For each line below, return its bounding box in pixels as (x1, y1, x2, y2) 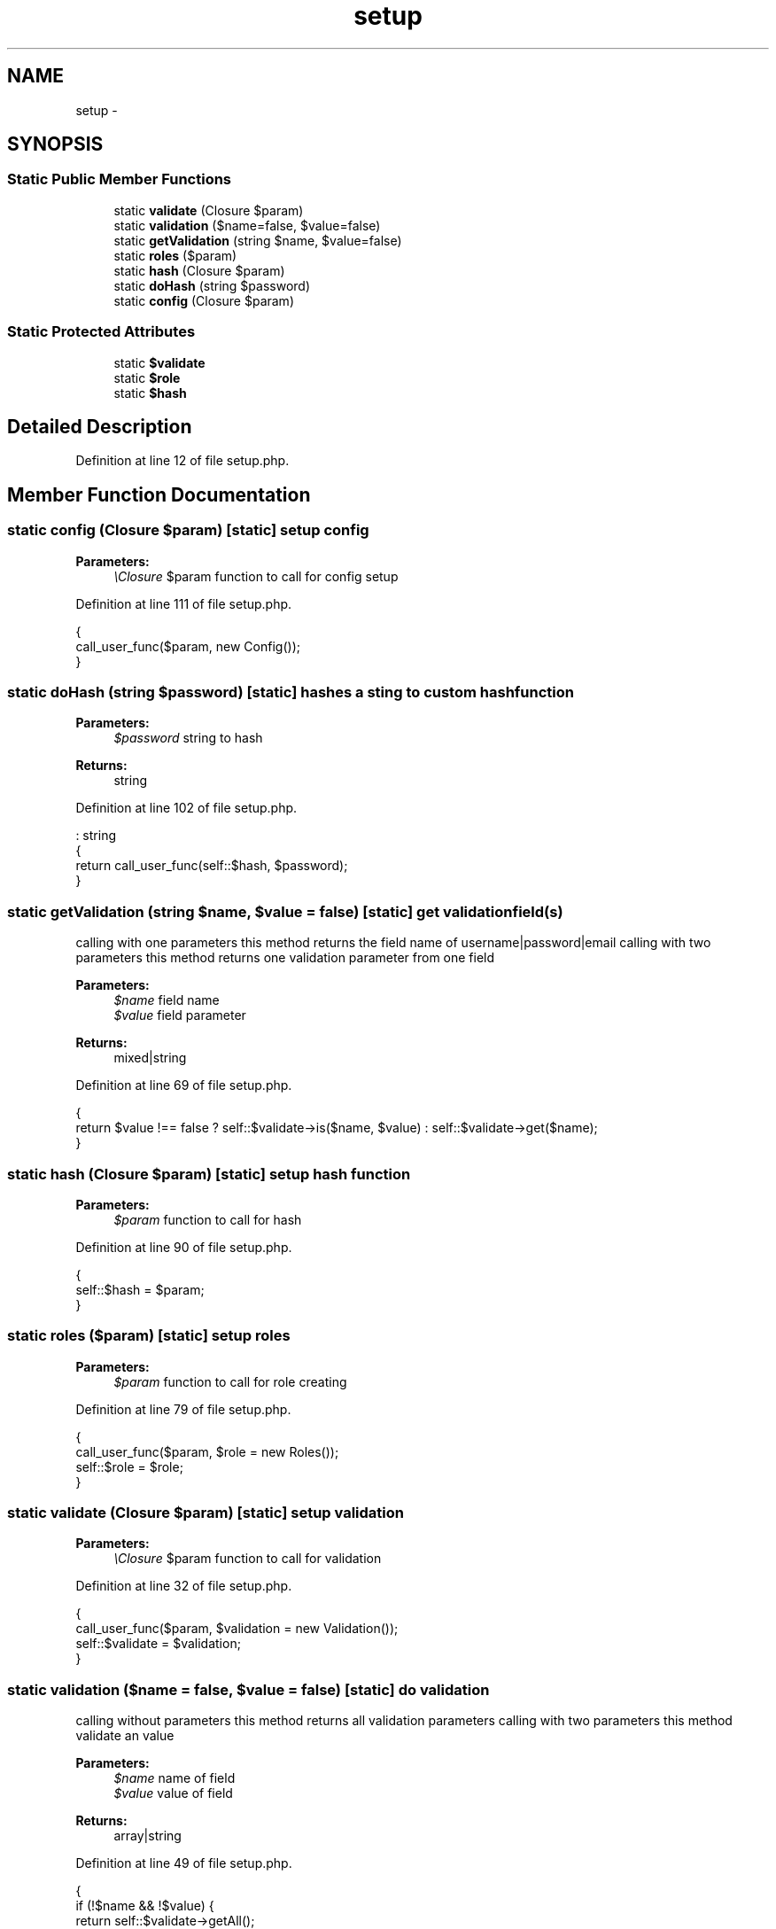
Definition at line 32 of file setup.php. (75, 1578, 292, 1594)
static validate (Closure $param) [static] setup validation (7, 1504, 404, 1521)
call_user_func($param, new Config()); (75, 638, 300, 654)
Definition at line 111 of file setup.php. (75, 595, 292, 611)
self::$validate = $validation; (75, 1636, 241, 1652)
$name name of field (113, 1770, 236, 1786)
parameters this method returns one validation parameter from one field (75, 950, 495, 966)
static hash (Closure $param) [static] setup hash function (7, 1164, 411, 1183)
